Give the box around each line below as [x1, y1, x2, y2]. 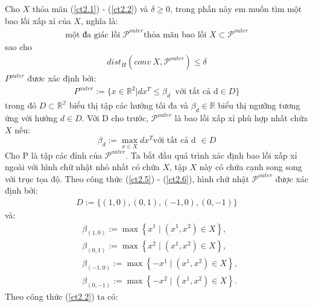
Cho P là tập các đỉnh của [5, 148, 103, 161]
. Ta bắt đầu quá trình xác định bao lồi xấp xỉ [125, 148, 297, 161]
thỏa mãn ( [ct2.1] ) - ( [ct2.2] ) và [32, 2, 148, 14]
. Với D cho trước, [81, 112, 149, 124]
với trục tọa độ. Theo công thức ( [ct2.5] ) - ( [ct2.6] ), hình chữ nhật [5, 172, 249, 185]
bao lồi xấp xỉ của [5, 14, 71, 27]
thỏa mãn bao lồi [144, 30, 207, 39]
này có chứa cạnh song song [199, 160, 302, 173]
